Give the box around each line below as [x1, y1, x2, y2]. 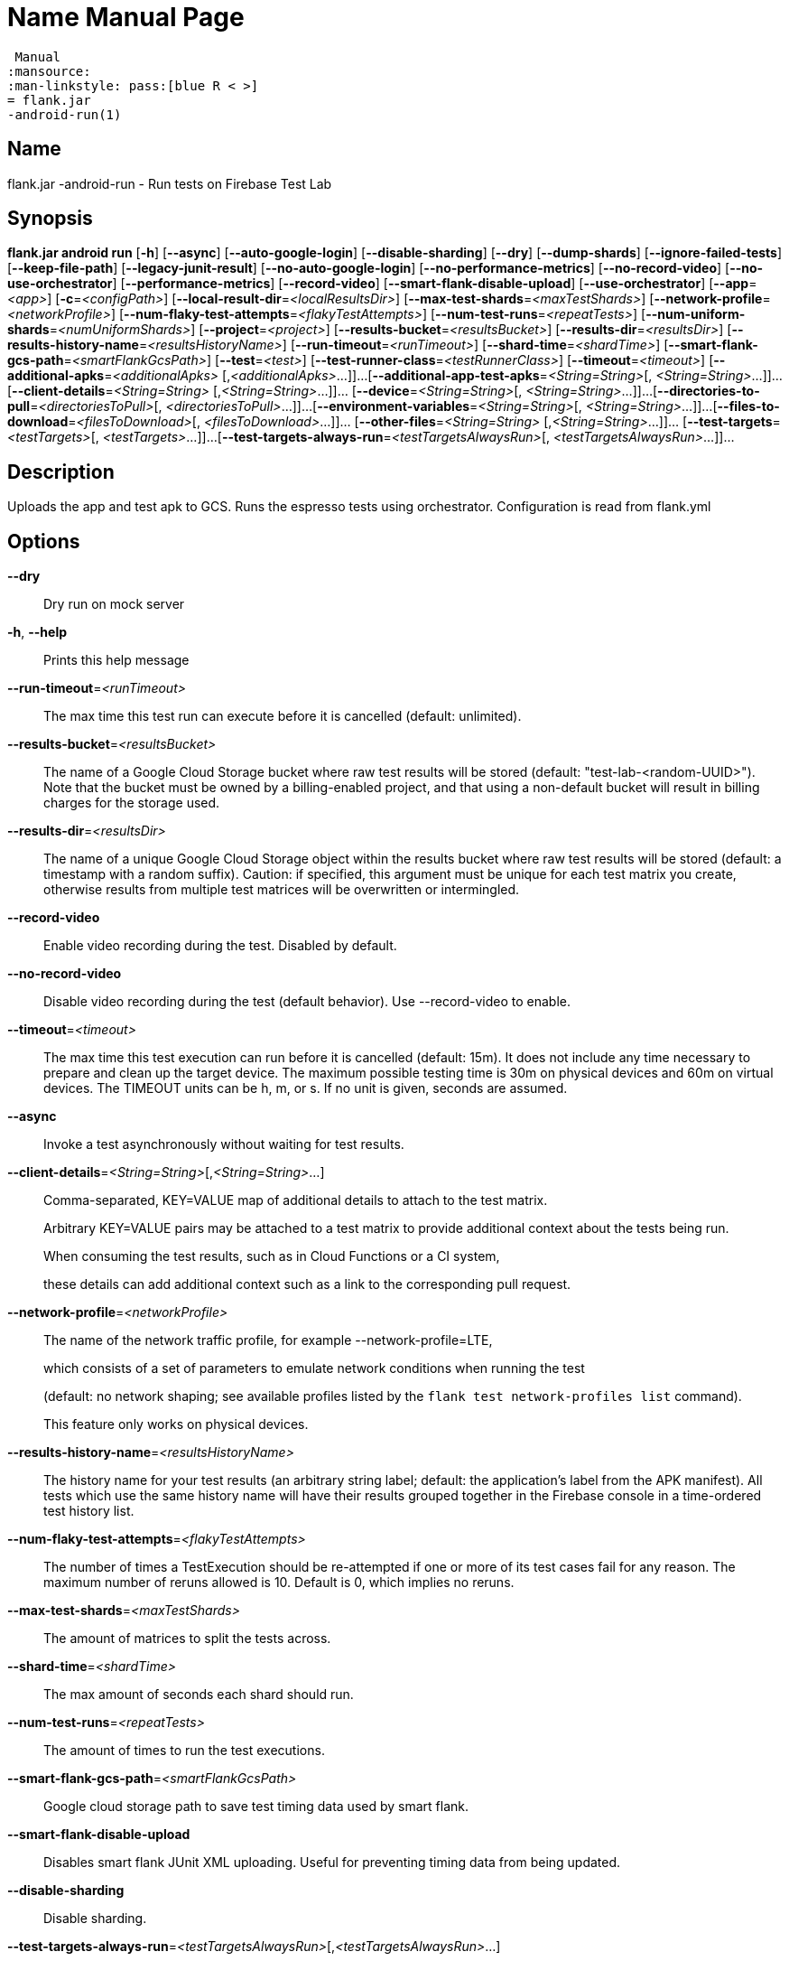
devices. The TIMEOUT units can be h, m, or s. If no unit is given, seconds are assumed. [43, 1080, 568, 1097]
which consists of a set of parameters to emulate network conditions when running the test [43, 1360, 585, 1377]
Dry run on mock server [43, 596, 185, 612]
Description [7, 460, 115, 483]
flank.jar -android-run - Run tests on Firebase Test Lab [7, 175, 332, 191]
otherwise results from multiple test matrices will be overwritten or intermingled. [43, 882, 520, 898]
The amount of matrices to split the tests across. [43, 1630, 331, 1647]
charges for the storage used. [43, 795, 220, 811]
